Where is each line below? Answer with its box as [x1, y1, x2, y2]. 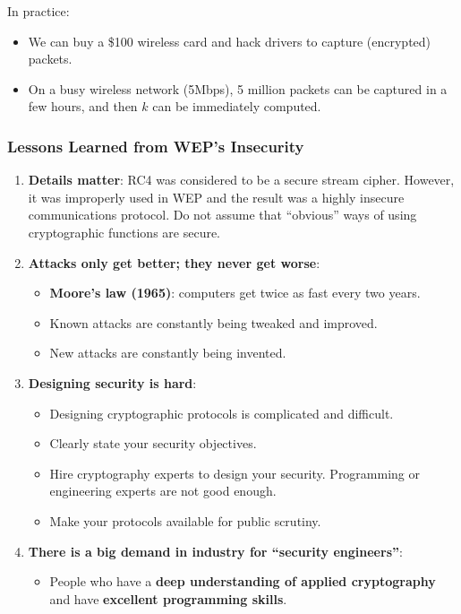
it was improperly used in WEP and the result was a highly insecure [28, 187, 405, 206]
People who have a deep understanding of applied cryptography [49, 572, 436, 591]
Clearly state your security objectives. [49, 434, 257, 453]
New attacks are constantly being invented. [49, 343, 286, 362]
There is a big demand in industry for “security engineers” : [28, 541, 403, 560]
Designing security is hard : [28, 373, 197, 392]
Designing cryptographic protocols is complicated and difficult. [49, 403, 394, 422]
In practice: [7, 2, 70, 20]
